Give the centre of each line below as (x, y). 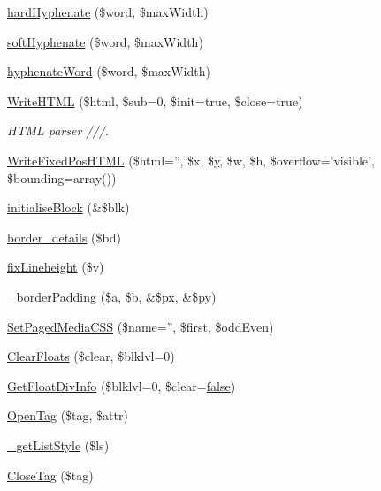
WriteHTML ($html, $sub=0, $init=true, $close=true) (155, 100)
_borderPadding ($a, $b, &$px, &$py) (112, 296)
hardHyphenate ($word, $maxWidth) (108, 12)
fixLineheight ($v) (56, 267)
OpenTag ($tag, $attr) (68, 415)
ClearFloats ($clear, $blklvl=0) (91, 356)
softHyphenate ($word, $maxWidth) (105, 41)
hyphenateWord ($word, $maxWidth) (109, 71)
